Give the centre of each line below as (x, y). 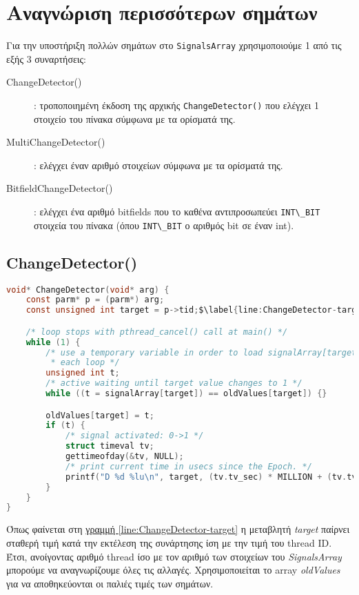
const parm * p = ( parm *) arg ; (95, 300)
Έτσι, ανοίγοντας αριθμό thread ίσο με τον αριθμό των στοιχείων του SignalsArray (174, 556)
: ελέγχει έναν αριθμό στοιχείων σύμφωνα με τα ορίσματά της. (158, 165)
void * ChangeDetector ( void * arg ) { (88, 290)
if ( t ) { (65, 426)
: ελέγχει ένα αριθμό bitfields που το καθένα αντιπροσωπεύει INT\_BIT (177, 211)
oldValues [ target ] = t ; (100, 415)
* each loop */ (85, 363)
